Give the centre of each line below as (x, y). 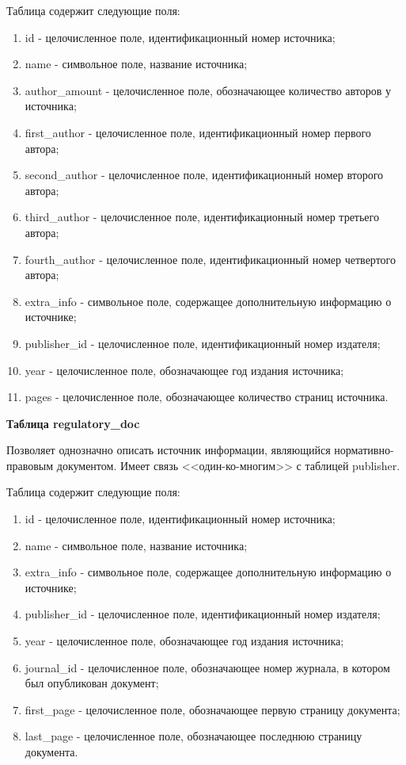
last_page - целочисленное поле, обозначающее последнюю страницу (194, 736)
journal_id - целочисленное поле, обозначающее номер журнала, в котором (207, 667)
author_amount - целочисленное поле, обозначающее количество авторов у (208, 90)
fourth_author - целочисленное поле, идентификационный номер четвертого (210, 259)
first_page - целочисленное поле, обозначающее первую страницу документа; (212, 709)
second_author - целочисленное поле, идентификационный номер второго (204, 175)
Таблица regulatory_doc (73, 423)
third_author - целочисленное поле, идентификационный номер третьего (202, 217)
